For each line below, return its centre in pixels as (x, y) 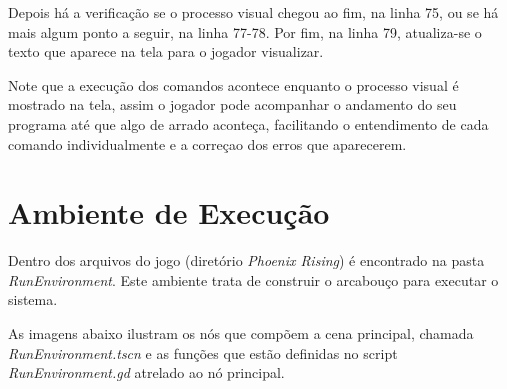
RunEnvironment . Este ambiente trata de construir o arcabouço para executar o (253, 279)
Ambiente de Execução (169, 212)
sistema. (33, 299)
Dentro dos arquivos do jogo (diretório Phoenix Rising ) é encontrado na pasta (246, 260)
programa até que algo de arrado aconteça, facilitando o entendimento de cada (248, 123)
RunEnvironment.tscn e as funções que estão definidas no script (203, 352)
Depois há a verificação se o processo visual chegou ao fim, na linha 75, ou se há (253, 12)
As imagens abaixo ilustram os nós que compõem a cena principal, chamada (241, 333)
